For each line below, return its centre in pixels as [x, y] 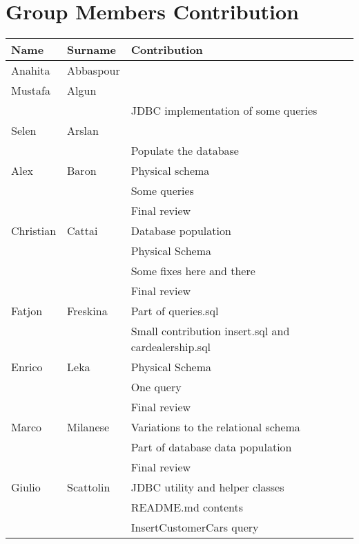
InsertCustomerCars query [195, 527]
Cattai [83, 231]
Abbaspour [94, 71]
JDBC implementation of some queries [224, 111]
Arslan [83, 131]
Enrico [27, 367]
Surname [92, 50]
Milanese [88, 427]
